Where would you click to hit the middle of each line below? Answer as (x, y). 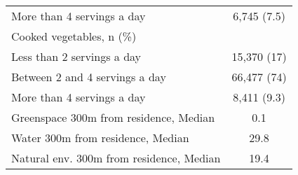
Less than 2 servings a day (76, 56)
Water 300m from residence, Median (100, 138)
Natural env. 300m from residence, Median (116, 158)
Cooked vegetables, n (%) (74, 36)
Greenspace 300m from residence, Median (113, 117)
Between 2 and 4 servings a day (89, 77)
